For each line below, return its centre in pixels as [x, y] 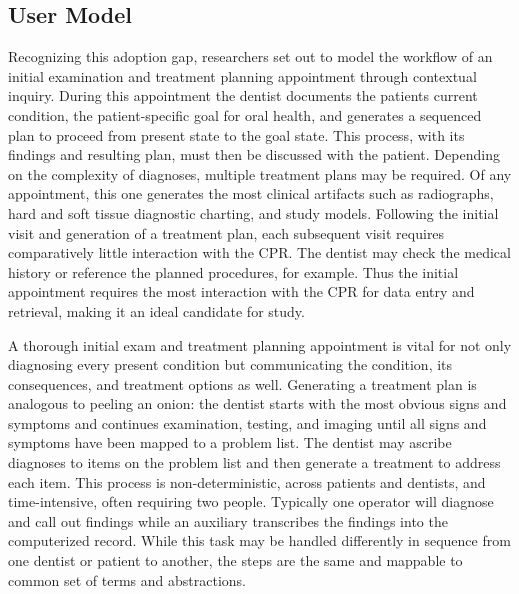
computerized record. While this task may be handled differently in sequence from [259, 540]
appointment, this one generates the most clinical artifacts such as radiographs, [251, 193]
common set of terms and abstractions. [127, 579]
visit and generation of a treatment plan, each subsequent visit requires [226, 232]
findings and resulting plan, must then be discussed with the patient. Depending [254, 154]
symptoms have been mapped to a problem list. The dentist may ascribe [230, 442]
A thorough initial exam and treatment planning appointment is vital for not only [260, 344]
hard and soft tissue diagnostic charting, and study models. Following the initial [253, 212]
